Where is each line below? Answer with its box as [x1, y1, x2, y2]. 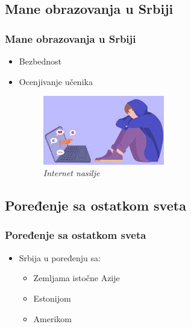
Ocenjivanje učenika [19, 75, 93, 87]
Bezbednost [19, 55, 62, 67]
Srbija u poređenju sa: [19, 251, 101, 264]
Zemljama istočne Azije [33, 271, 120, 284]
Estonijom [33, 291, 71, 304]
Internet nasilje [43, 167, 100, 179]
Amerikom [33, 312, 72, 325]
